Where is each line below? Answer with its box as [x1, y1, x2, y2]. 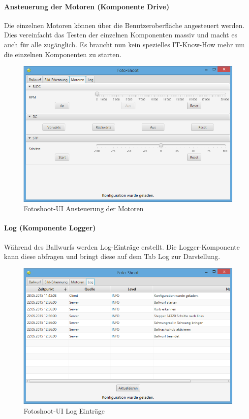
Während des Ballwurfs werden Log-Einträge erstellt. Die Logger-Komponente [4, 241, 240, 252]
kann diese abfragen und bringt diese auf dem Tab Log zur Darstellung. [4, 251, 220, 261]
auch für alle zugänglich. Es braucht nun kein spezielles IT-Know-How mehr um [4, 39, 245, 49]
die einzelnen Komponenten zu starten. [4, 49, 122, 59]
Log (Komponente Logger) [4, 223, 96, 233]
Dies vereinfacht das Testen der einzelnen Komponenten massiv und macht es [4, 30, 237, 40]
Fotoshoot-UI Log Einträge [24, 405, 105, 416]
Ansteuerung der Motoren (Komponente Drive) [4, 1, 169, 11]
